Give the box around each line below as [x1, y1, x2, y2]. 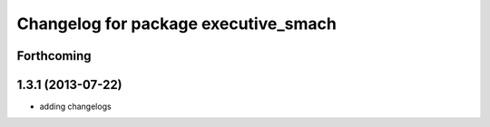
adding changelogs [39, 101, 113, 112]
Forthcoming [16, 48, 92, 63]
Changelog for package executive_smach [16, 14, 338, 34]
